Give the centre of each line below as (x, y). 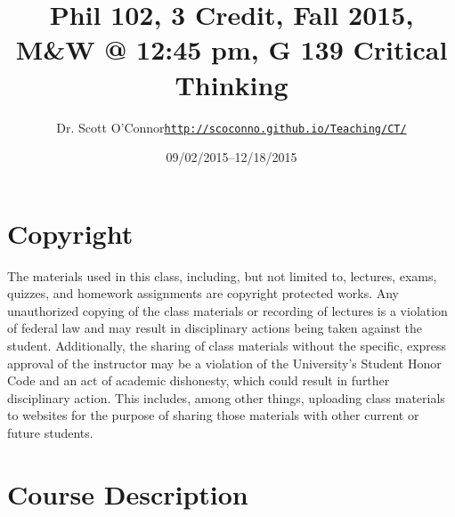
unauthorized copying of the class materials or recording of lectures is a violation (227, 310)
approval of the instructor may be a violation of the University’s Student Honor (224, 363)
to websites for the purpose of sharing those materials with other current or (213, 415)
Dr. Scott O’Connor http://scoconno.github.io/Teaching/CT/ (232, 127)
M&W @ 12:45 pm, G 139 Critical (232, 49)
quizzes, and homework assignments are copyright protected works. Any (203, 293)
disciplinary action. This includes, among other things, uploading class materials (226, 397)
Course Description (128, 493)
